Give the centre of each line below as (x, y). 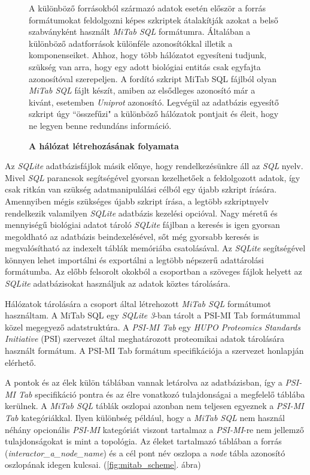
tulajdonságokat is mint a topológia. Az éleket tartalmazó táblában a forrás (143, 441)
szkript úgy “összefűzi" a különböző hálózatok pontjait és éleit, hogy (154, 114)
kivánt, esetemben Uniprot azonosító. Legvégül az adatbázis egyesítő (154, 102)
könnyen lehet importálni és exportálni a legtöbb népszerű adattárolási (134, 259)
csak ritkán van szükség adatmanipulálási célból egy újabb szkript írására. (141, 189)
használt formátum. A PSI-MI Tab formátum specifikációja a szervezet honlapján (154, 351)
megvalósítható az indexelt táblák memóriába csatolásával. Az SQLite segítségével (155, 248)
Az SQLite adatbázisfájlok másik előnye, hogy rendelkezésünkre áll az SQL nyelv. (154, 166)
